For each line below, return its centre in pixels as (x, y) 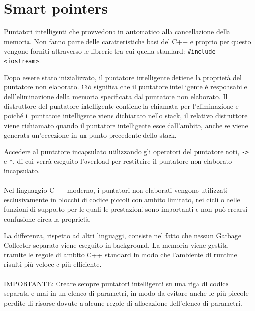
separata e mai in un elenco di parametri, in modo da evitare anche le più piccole (126, 293)
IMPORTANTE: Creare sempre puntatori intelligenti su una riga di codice (116, 283)
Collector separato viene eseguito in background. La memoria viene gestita (116, 245)
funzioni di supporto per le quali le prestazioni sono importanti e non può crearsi (126, 209)
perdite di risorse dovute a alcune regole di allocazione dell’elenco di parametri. (123, 302)
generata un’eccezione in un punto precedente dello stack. (90, 135)
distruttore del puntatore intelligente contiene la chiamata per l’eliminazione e (121, 106)
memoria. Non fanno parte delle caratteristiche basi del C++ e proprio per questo (127, 41)
